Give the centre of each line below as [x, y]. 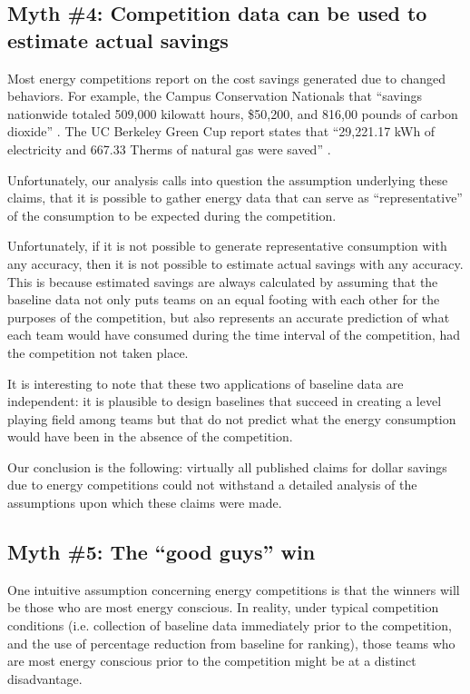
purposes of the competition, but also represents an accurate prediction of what [229, 317]
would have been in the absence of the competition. [150, 436]
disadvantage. [45, 678]
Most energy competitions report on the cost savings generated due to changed [227, 78]
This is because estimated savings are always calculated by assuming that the [223, 281]
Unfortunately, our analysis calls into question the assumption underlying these [228, 179]
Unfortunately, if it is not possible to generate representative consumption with [227, 246]
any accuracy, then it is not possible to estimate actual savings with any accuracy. [235, 263]
